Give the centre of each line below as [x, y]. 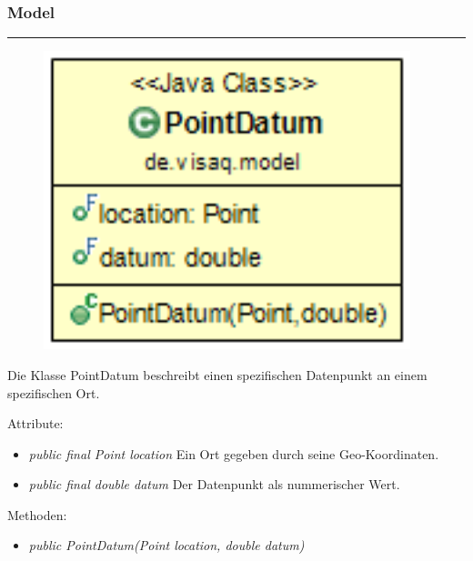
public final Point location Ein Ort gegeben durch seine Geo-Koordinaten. [234, 453]
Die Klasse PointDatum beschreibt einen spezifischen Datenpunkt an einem [217, 374]
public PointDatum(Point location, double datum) [166, 545]
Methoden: [37, 514]
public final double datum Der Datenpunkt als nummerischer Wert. [214, 484]
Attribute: [35, 423]
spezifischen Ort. [54, 392]
